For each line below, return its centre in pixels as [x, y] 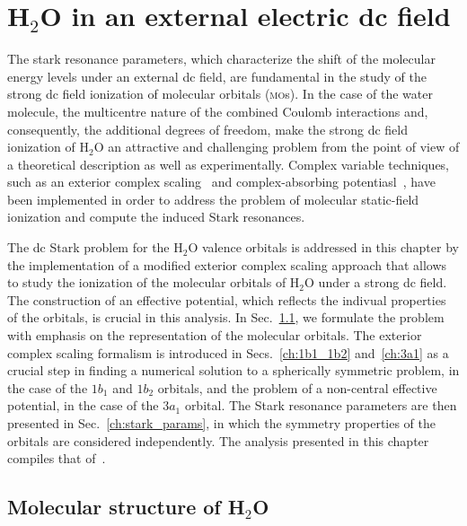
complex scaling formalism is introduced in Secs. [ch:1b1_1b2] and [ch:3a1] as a [228, 352]
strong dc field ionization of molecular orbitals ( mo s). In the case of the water [220, 94]
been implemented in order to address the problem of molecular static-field [213, 199]
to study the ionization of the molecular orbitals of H [154, 282]
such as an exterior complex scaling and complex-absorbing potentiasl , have [221, 182]
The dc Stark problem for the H [95, 247]
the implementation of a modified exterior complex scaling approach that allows [227, 264]
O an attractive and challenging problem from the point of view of [277, 147]
